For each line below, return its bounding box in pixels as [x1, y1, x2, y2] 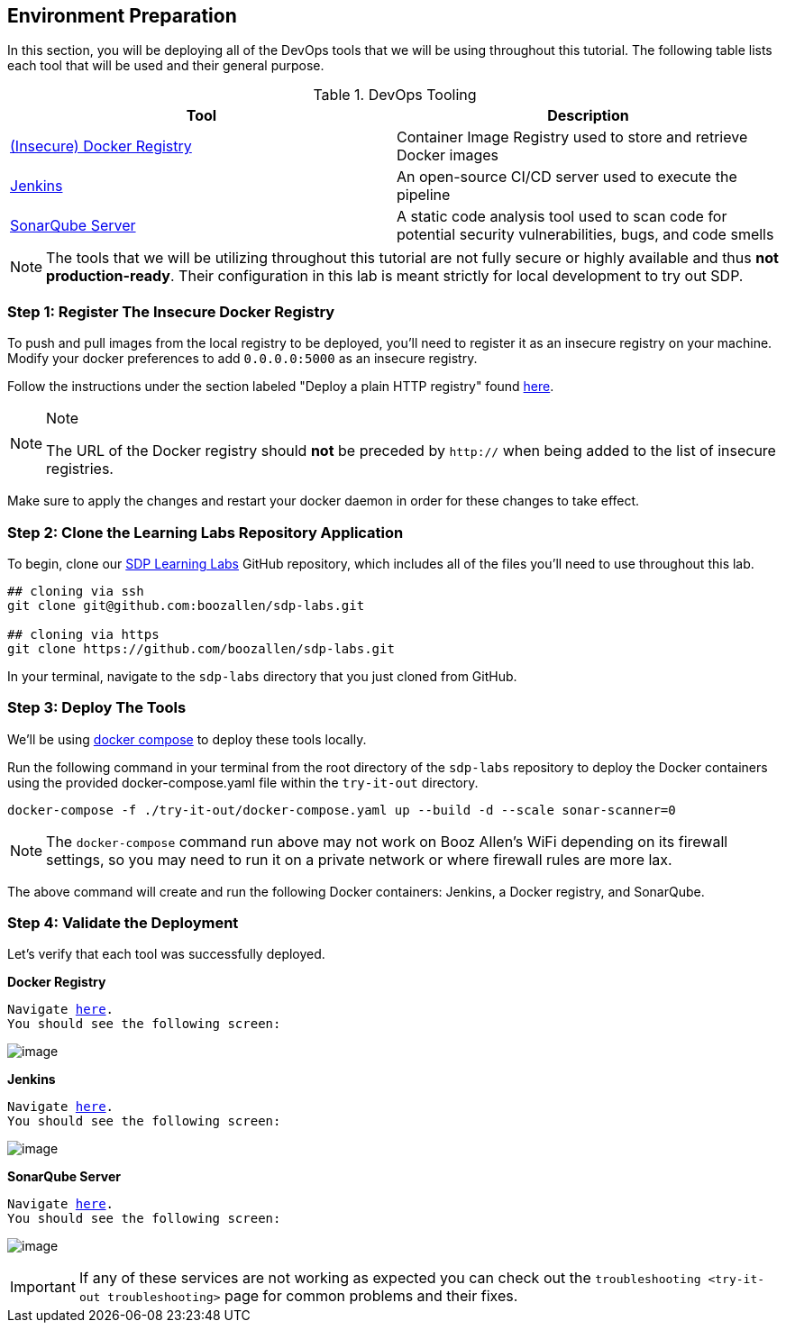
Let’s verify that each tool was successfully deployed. [7, 946, 325, 962]
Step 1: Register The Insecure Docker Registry [7, 302, 335, 321]
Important [10, 1278, 76, 1297]
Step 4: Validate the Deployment [7, 914, 239, 933]
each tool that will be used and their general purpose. [7, 58, 324, 74]
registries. [46, 460, 114, 478]
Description [547, 106, 629, 125]
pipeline [397, 186, 451, 205]
